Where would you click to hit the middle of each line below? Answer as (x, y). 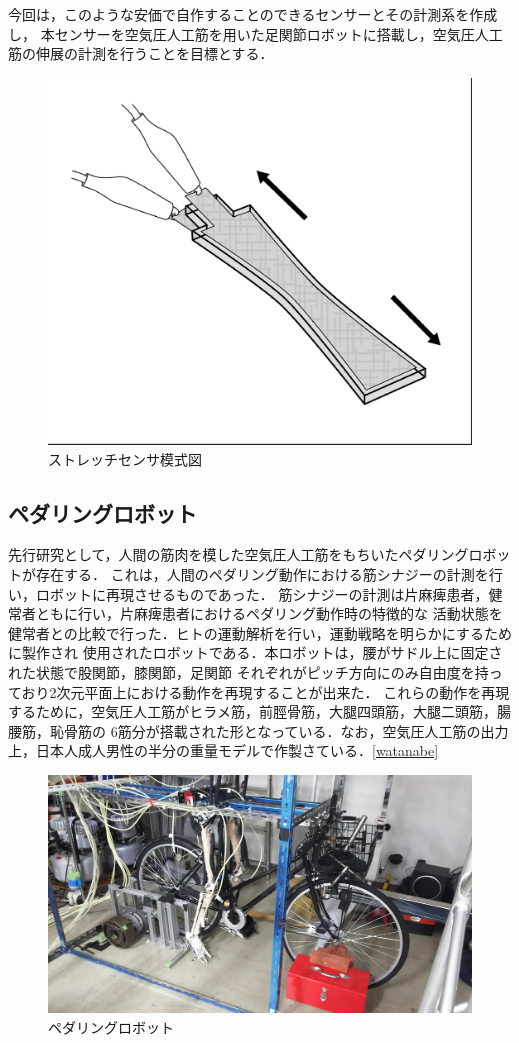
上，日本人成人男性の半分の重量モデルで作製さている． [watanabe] (223, 750)
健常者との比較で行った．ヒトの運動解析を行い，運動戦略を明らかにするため (260, 632)
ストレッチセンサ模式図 (125, 458)
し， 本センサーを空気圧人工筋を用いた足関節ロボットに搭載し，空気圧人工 (255, 33)
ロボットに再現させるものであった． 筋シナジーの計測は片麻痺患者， (262, 593)
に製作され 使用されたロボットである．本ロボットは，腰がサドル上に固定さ (255, 652)
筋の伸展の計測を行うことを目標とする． (141, 53)
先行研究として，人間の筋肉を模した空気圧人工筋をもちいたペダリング (238, 554)
